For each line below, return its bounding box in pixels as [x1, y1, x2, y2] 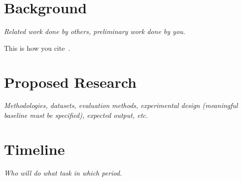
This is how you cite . [4, 42, 70, 53]
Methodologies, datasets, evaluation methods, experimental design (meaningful [4, 100, 238, 110]
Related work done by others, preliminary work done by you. [4, 26, 185, 36]
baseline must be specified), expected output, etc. [4, 110, 148, 120]
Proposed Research [4, 72, 137, 92]
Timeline [4, 139, 65, 159]
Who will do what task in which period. [4, 167, 122, 178]
